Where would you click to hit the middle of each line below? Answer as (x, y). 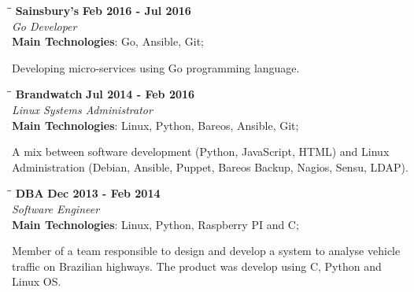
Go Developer (44, 26)
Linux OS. (37, 281)
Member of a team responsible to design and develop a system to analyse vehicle (206, 251)
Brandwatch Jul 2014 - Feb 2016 (105, 94)
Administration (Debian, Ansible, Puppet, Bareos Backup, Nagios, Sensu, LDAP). (210, 166)
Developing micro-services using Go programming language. (156, 67)
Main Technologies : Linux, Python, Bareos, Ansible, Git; (155, 125)
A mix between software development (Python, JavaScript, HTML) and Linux (201, 152)
